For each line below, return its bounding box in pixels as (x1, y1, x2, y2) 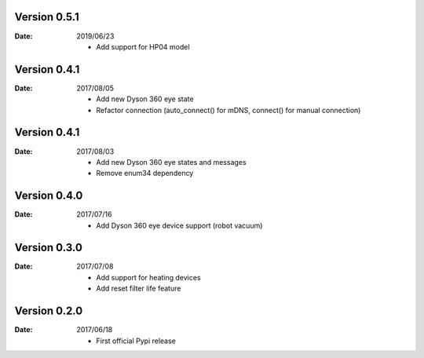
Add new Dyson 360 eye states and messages (96, 157, 247, 166)
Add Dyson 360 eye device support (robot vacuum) (96, 221, 263, 230)
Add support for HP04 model (96, 42, 190, 51)
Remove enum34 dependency (96, 169, 194, 178)
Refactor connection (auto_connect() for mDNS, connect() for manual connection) (96, 105, 361, 115)
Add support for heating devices (96, 272, 201, 282)
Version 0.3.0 (14, 241, 82, 254)
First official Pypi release (96, 336, 177, 345)
